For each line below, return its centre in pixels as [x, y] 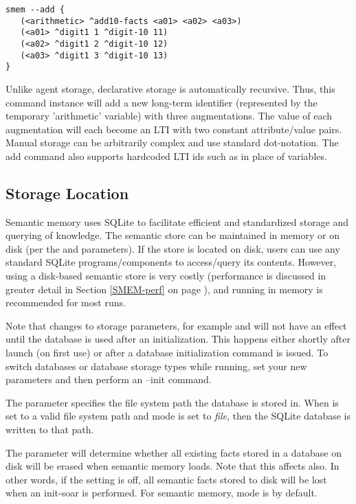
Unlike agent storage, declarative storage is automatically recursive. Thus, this [170, 88]
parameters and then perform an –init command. [109, 379]
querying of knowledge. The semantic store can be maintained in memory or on [173, 235]
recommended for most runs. [66, 302]
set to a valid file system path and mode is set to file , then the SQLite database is [178, 416]
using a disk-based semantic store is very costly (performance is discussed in [166, 276]
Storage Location [67, 193]
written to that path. [50, 429]
